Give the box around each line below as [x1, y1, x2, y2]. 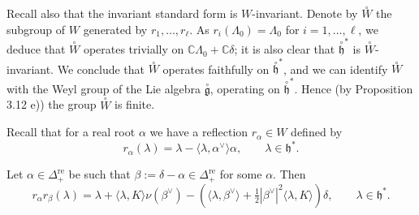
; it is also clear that [234, 41, 335, 58]
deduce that [6, 41, 66, 58]
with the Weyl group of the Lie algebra [6, 80, 201, 97]
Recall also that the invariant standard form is [6, 5, 238, 22]
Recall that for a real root [6, 123, 136, 140]
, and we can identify [283, 60, 388, 77]
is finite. [114, 96, 155, 113]
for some [219, 166, 262, 183]
